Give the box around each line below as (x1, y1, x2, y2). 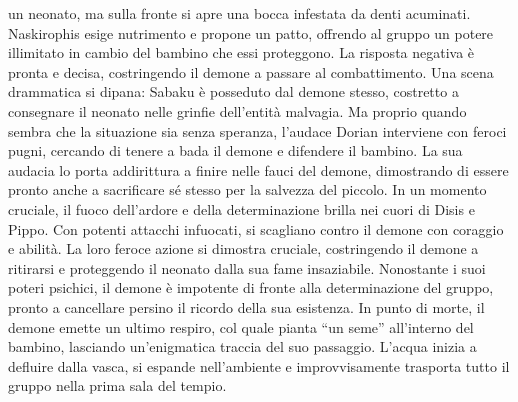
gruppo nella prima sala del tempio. (8, 375, 227, 396)
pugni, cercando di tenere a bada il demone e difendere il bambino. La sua (8, 140, 463, 161)
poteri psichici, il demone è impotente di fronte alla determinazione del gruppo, (8, 277, 494, 298)
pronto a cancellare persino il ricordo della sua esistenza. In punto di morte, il (8, 296, 485, 317)
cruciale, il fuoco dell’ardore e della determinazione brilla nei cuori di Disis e (8, 198, 475, 219)
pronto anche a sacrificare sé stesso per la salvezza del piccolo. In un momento (8, 179, 487, 200)
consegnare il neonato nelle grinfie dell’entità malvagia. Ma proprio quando (8, 100, 467, 121)
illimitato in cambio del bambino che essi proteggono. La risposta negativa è (8, 42, 475, 63)
